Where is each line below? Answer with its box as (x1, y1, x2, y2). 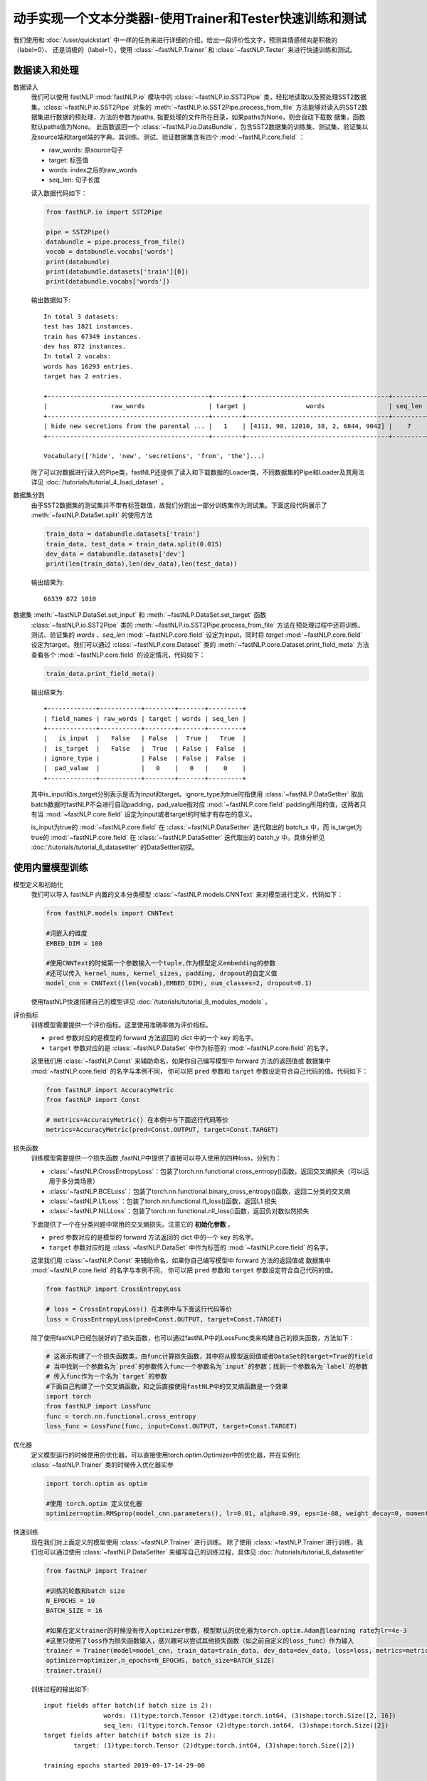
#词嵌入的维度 (46, 930, 88, 938)
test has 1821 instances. (43, 323, 135, 331)
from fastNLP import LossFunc (46, 1402, 152, 1411)
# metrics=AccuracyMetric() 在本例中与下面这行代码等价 (46, 1116, 229, 1123)
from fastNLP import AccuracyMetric (46, 1086, 174, 1094)
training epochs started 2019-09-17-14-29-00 (43, 1761, 206, 1770)
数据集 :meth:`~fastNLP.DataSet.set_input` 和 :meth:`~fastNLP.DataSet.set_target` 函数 (13, 611, 267, 619)
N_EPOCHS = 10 (46, 1596, 95, 1605)
